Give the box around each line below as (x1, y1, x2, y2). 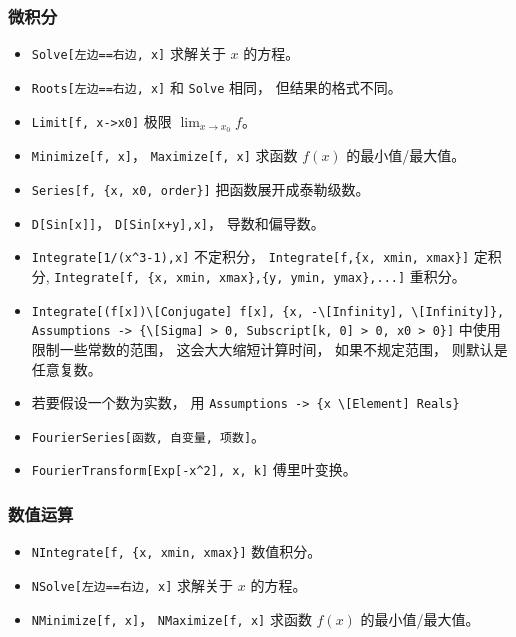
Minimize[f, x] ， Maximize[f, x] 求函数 (31, 145, 298, 166)
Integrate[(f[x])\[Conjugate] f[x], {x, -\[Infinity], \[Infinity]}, (31, 304, 505, 319)
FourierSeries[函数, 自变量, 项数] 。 (31, 425, 266, 446)
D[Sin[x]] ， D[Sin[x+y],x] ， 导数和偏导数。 (31, 212, 325, 233)
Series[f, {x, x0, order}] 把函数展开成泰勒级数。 (31, 179, 370, 200)
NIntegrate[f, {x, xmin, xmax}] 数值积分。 (31, 541, 322, 562)
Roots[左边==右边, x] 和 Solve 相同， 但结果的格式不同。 (31, 76, 402, 97)
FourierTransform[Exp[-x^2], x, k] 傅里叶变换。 (31, 459, 357, 480)
